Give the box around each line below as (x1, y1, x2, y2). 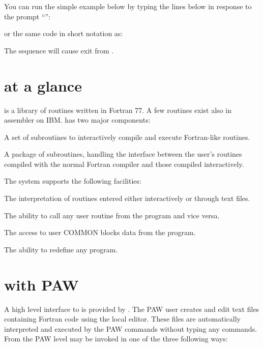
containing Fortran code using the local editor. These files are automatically (4, 313, 241, 324)
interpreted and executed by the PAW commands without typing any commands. (4, 323, 257, 334)
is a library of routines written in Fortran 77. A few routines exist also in (4, 104, 231, 115)
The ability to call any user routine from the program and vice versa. (4, 210, 220, 220)
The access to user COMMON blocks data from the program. (4, 227, 196, 238)
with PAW (4, 274, 79, 295)
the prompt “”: (4, 11, 51, 21)
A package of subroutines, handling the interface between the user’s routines (4, 149, 242, 159)
